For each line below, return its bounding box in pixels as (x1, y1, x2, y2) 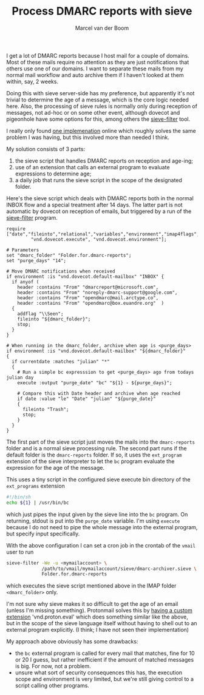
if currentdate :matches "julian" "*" (12, 358, 110, 365)
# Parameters (6, 247, 39, 253)
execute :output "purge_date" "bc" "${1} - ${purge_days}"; (17, 379, 172, 386)
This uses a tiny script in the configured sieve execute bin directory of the (6, 475, 191, 483)
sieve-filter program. (6, 214, 58, 221)
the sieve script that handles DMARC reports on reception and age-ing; (15, 157, 193, 164)
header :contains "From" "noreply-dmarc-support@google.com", (17, 290, 178, 296)
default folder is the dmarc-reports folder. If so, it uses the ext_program (6, 451, 182, 458)
